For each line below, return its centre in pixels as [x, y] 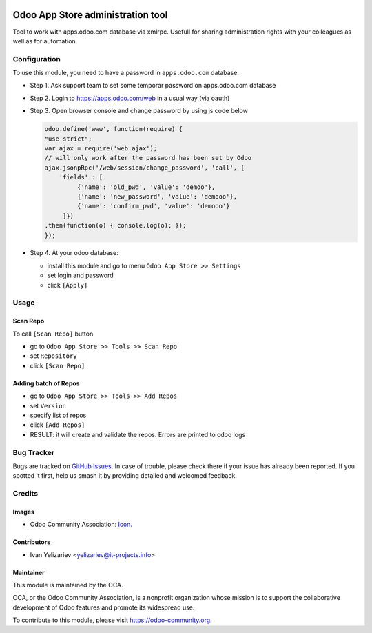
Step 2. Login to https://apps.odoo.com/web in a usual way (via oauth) [130, 98]
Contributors [32, 542]
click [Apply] [68, 285]
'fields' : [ [81, 177]
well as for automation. [45, 41]
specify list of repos [58, 415]
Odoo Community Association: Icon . [81, 525]
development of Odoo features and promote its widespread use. [104, 607]
